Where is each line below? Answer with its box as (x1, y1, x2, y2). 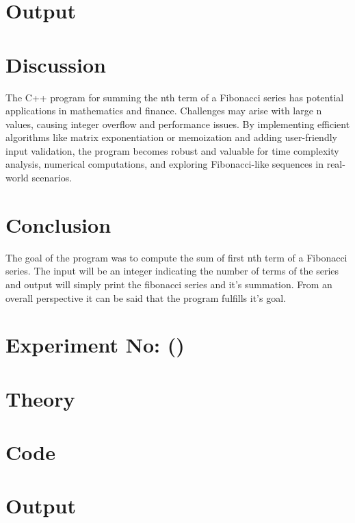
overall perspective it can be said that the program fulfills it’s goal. (5, 290, 286, 305)
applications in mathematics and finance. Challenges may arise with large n (5, 103, 322, 118)
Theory (5, 384, 75, 412)
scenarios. (31, 170, 73, 185)
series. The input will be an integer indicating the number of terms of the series (5, 264, 339, 278)
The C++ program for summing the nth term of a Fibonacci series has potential (5, 90, 344, 104)
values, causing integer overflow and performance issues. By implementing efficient (5, 116, 350, 131)
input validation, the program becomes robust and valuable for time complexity (5, 143, 339, 157)
